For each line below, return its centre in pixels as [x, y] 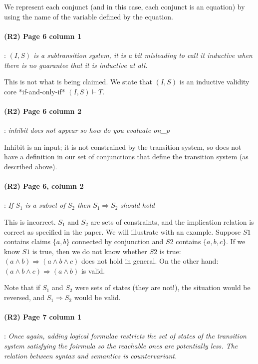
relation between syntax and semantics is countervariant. [91, 355]
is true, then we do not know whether [90, 251]
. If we [236, 241]
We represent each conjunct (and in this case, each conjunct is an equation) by [125, 6]
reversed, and [24, 297]
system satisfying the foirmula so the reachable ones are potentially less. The [121, 346]
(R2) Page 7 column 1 [43, 317]
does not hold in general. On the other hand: [150, 261]
